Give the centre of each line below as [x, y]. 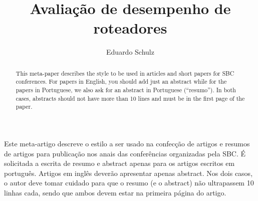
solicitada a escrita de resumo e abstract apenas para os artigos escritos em [119, 163]
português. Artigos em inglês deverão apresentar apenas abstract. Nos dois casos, [128, 173]
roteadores [130, 28]
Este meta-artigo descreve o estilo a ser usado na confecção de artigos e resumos [127, 143]
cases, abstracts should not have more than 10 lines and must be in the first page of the [130, 98]
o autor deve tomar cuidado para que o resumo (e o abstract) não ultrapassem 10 [129, 183]
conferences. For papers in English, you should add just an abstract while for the [121, 81]
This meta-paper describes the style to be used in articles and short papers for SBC [125, 73]
